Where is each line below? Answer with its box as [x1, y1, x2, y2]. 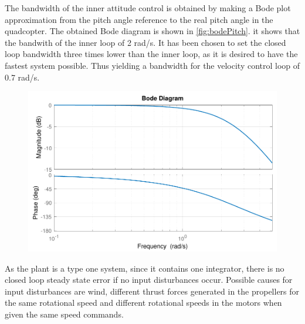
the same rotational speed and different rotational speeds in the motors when [5, 296, 282, 309]
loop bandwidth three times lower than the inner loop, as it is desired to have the [5, 48, 298, 60]
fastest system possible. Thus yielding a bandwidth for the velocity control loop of [5, 59, 300, 71]
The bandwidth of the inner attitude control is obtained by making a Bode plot [5, 2, 291, 14]
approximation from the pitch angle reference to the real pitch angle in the [5, 13, 273, 25]
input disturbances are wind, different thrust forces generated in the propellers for [5, 285, 300, 297]
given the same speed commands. [5, 308, 124, 320]
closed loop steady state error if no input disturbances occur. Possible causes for [5, 273, 293, 286]
